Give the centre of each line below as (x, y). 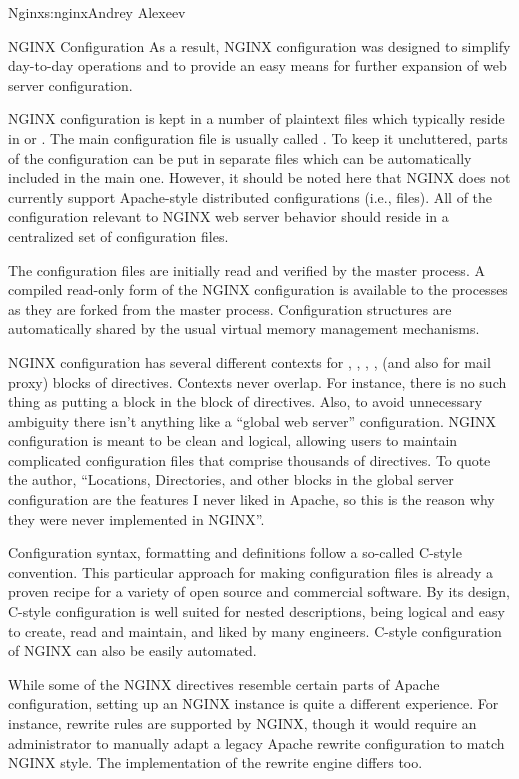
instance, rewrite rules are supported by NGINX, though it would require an (242, 723)
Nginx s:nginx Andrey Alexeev (97, 12)
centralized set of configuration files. (118, 235)
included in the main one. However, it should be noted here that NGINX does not (259, 177)
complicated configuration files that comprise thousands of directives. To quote (249, 459)
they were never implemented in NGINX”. (136, 518)
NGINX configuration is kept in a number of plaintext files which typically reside (256, 118)
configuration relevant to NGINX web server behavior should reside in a (228, 216)
